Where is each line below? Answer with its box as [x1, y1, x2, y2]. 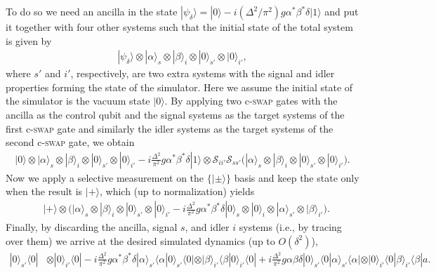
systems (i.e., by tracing [239, 220, 342, 234]
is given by [6, 33, 52, 48]
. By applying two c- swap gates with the [164, 93, 338, 108]
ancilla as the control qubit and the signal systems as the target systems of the [6, 107, 345, 121]
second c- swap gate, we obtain [6, 135, 135, 149]
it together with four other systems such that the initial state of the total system [6, 20, 353, 34]
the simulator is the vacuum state [6, 93, 150, 108]
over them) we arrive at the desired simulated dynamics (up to [6, 233, 275, 248]
